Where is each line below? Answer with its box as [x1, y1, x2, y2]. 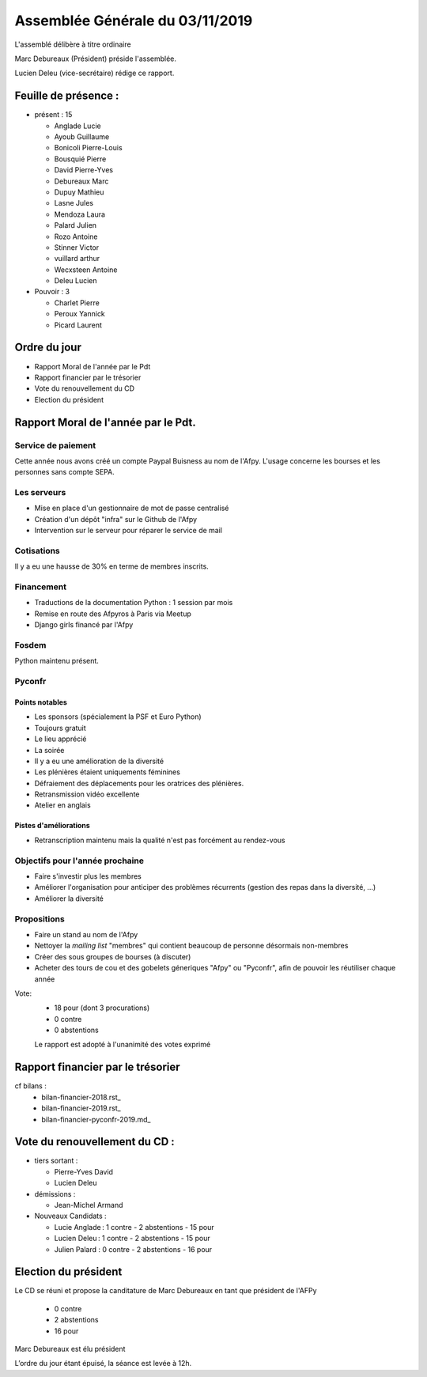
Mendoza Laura [54, 210, 106, 219]
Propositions [14, 914, 65, 925]
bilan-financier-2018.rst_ [41, 1092, 122, 1102]
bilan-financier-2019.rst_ [41, 1103, 122, 1113]
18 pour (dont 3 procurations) [54, 1003, 150, 1012]
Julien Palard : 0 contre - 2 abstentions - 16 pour [54, 1244, 213, 1254]
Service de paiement [14, 440, 96, 451]
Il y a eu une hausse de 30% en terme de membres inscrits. [14, 562, 209, 571]
